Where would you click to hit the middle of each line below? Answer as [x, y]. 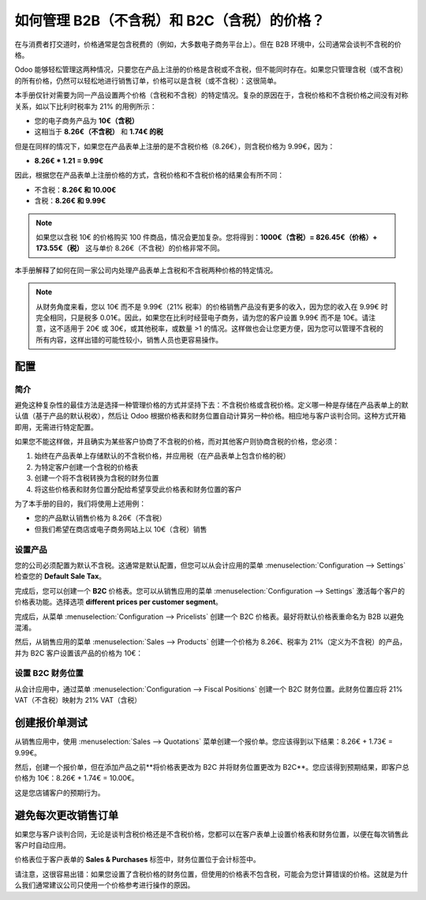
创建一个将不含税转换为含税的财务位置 [97, 478]
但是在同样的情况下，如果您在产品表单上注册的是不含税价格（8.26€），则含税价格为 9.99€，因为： [175, 146]
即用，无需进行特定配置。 [56, 427]
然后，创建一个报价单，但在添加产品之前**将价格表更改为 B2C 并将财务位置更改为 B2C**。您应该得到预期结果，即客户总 [212, 767]
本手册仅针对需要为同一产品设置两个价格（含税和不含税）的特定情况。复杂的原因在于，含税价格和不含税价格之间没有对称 [211, 96]
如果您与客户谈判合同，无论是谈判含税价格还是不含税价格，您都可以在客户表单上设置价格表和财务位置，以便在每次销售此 [211, 834]
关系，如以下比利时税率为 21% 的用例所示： [86, 106]
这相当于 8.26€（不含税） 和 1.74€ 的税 [99, 132]
